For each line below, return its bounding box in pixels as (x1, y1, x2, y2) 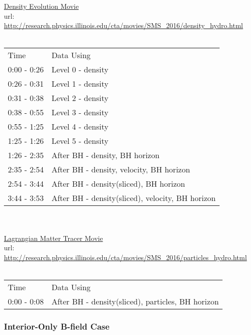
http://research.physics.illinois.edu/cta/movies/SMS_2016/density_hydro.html (4, 20, 243, 31)
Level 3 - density (51, 106, 109, 118)
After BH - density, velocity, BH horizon (51, 164, 190, 175)
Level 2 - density (51, 92, 109, 104)
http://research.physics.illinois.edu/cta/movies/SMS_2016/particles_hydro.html (4, 252, 247, 262)
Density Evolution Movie (4, 1, 79, 11)
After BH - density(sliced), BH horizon (51, 178, 185, 190)
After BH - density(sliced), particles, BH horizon (51, 295, 219, 307)
